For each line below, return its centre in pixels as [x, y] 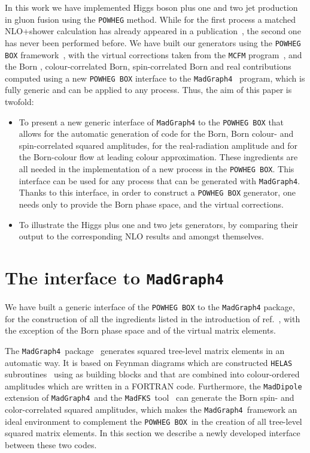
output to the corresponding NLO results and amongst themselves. [141, 236]
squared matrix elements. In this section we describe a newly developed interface [153, 433]
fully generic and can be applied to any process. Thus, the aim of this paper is [148, 90]
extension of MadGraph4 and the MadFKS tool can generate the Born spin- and [150, 397]
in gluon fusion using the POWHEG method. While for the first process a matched [151, 19]
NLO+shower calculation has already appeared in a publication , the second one [153, 31]
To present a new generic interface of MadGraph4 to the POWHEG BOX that [151, 121]
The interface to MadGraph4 [114, 277]
